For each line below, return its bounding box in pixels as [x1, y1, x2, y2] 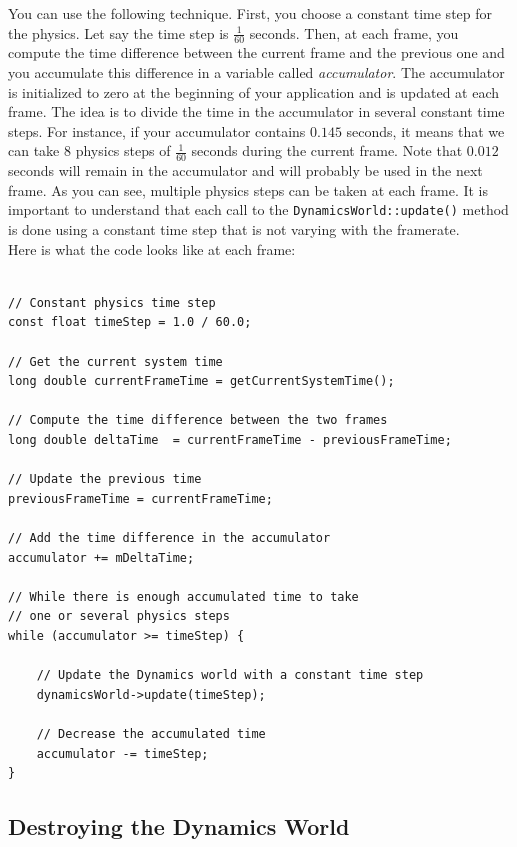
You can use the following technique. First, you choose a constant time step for [8, 3, 493, 23]
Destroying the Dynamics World [8, 811, 350, 842]
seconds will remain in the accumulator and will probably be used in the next [8, 160, 483, 181]
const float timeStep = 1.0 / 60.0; [8, 315, 252, 330]
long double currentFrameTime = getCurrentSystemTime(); [8, 374, 395, 389]
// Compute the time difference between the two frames [8, 413, 388, 428]
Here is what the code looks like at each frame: [8, 238, 296, 259]
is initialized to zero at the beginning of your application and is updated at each [8, 81, 500, 102]
